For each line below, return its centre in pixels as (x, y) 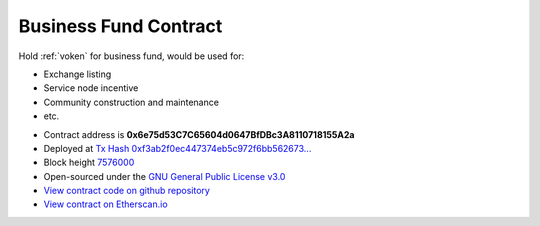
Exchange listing (77, 74)
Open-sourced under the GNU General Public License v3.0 (164, 176)
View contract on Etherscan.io (106, 204)
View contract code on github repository (126, 191)
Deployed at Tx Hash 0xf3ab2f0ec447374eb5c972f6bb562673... (177, 148)
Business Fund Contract (120, 26)
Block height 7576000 (89, 162)
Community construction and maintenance (131, 102)
